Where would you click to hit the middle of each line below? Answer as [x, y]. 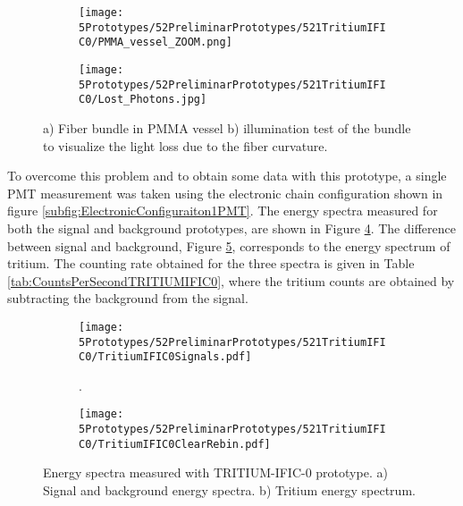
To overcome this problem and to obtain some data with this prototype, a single [227, 176]
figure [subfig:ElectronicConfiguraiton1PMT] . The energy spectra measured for [223, 211]
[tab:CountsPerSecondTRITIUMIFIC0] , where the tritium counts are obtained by [231, 280]
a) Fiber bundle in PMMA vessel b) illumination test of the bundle [227, 127]
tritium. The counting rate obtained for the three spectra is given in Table [211, 263]
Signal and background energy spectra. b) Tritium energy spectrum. [229, 490]
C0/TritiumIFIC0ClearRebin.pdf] [175, 444]
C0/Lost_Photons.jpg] [143, 100]
